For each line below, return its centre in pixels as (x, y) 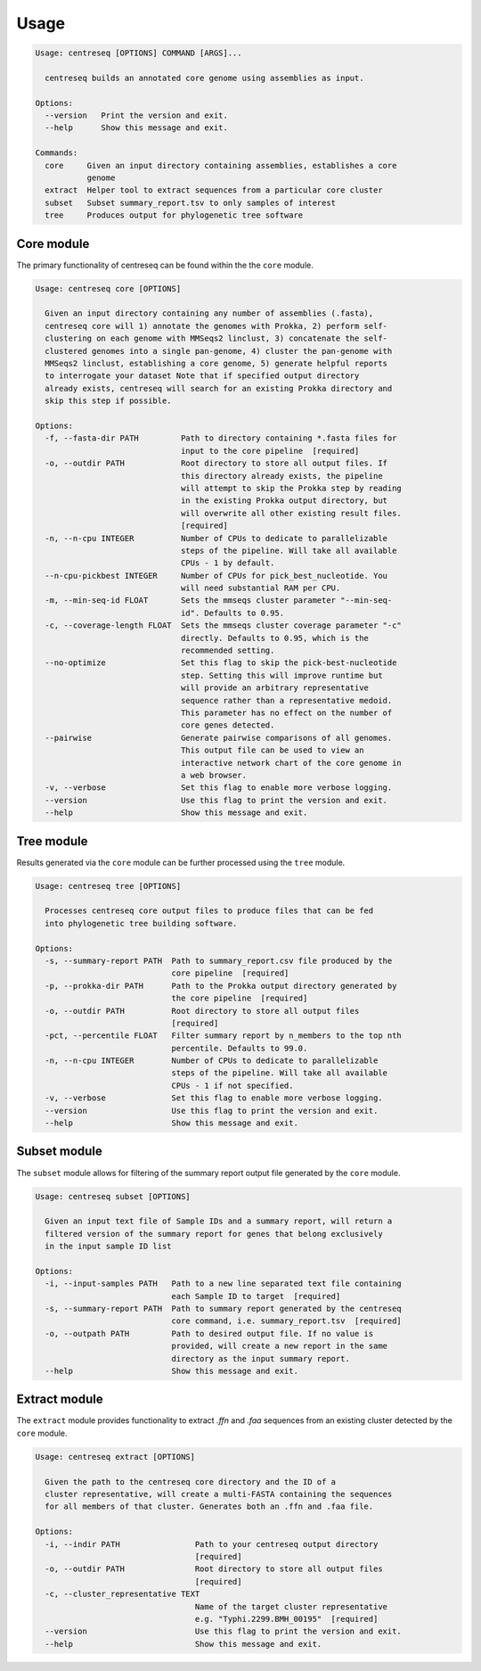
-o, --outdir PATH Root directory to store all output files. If (216, 463)
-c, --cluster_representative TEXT (122, 1594)
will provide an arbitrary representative (275, 688)
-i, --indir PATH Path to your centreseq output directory (212, 1544)
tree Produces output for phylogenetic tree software (174, 215)
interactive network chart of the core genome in (291, 763)
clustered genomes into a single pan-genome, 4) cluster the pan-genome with (219, 351)
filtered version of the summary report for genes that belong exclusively (214, 1234)
